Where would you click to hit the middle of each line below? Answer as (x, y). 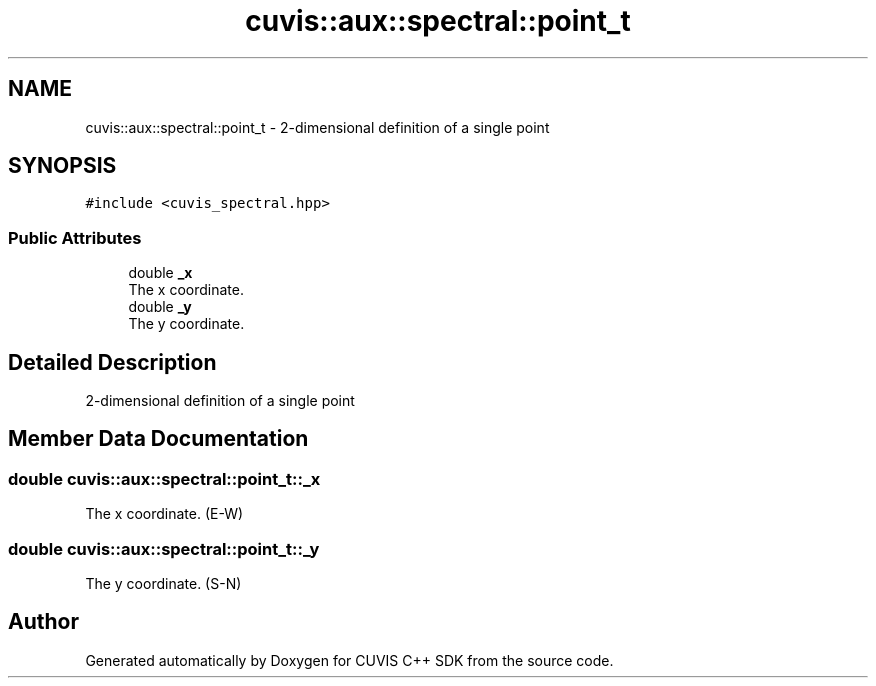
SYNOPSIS (62, 166)
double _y (160, 307)
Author (43, 622)
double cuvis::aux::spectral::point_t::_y (164, 548)
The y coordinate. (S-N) (163, 583)
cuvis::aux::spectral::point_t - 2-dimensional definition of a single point (317, 127)
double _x (160, 273)
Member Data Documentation (158, 439)
